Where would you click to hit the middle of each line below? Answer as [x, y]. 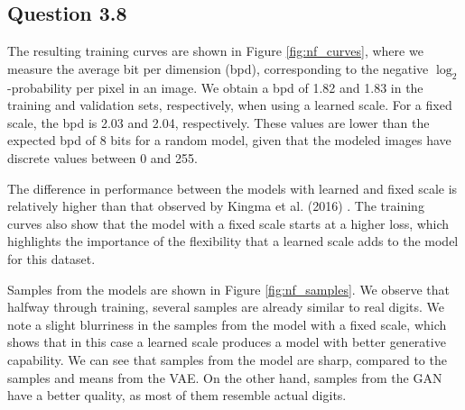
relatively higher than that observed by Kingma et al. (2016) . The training [216, 206]
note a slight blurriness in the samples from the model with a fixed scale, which [227, 324]
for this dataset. [51, 258]
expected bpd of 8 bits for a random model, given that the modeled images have [229, 140]
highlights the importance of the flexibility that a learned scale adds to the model [233, 241]
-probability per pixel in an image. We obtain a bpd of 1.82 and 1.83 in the [215, 87]
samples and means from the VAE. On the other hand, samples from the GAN [225, 377]
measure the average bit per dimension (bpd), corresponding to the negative [218, 68]
